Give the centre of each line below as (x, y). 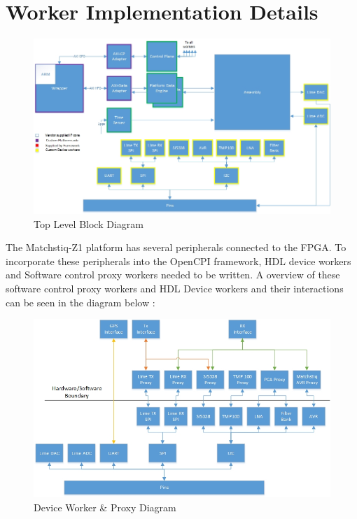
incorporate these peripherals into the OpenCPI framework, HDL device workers (178, 261)
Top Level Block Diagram (89, 223)
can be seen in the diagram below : (80, 302)
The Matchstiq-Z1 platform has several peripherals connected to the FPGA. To (176, 247)
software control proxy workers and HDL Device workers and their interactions (175, 288)
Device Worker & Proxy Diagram (105, 507)
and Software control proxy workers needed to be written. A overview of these (173, 275)
